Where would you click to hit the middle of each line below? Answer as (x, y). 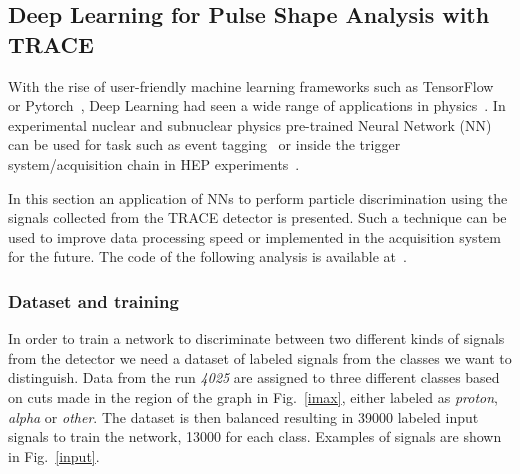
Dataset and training (93, 300)
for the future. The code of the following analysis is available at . (207, 256)
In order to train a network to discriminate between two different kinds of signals (256, 338)
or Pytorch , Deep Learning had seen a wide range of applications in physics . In (257, 105)
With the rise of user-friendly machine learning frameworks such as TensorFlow (251, 85)
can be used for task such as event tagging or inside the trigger (204, 144)
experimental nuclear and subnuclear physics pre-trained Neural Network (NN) (250, 124)
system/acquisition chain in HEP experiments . (154, 163)
